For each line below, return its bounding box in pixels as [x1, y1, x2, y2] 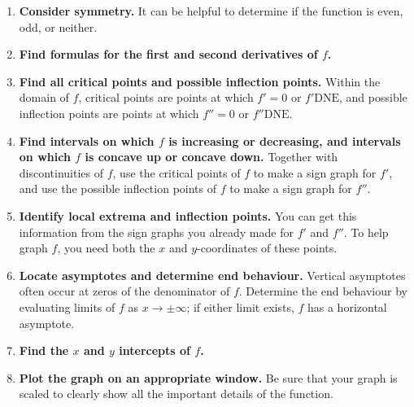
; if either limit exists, [186, 298, 294, 315]
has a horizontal [307, 298, 387, 315]
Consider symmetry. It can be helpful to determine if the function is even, [19, 2, 403, 19]
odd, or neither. [19, 18, 98, 35]
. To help [343, 223, 389, 240]
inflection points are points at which [19, 104, 199, 121]
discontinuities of [19, 164, 104, 181]
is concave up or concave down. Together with [85, 148, 338, 165]
